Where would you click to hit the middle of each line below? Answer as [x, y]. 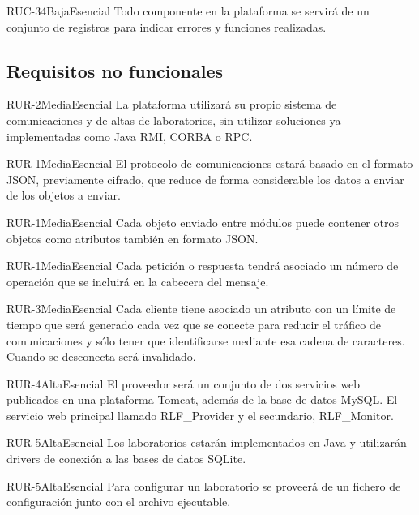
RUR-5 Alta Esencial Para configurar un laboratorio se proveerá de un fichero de [204, 485]
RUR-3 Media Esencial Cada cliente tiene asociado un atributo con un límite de [201, 309]
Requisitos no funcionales [115, 70]
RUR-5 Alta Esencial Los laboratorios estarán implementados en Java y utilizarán [207, 442]
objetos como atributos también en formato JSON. [133, 238]
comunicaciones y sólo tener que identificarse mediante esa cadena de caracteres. [206, 340]
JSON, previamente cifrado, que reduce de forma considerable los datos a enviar [205, 179]
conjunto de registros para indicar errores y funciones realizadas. [167, 26]
